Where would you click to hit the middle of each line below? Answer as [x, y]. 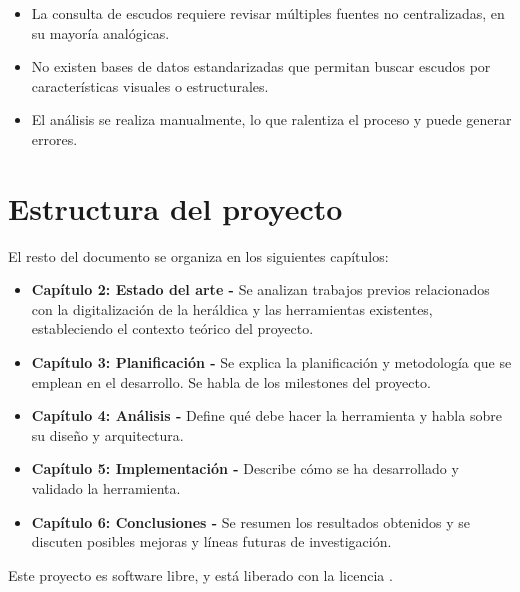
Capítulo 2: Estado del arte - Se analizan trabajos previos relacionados [260, 289]
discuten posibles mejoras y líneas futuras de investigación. [211, 541]
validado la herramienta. [106, 488]
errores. [54, 138]
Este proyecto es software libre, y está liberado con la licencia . [200, 574]
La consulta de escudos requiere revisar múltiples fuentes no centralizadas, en [268, 13]
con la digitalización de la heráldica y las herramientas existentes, [232, 308]
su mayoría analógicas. [100, 32]
